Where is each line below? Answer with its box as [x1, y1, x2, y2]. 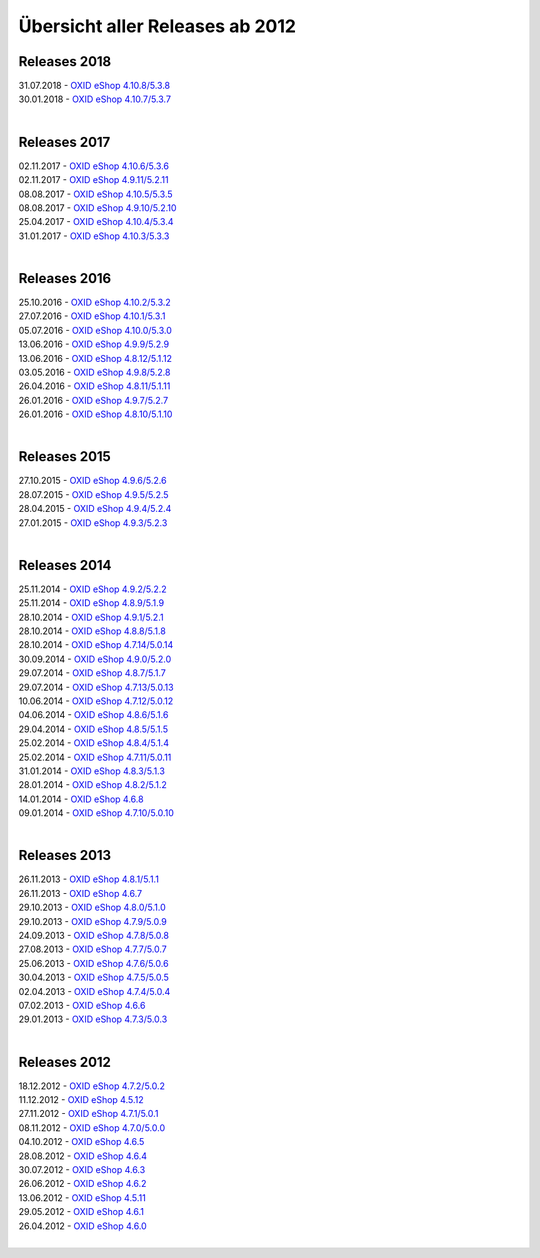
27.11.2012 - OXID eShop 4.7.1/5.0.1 [18, 1108, 159, 1120]
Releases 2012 [18, 1053, 112, 1070]
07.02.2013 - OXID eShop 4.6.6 [18, 999, 146, 1011]
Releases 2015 [18, 448, 112, 465]
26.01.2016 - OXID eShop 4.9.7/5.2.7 [18, 394, 169, 406]
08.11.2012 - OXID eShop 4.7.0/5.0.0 [18, 1121, 165, 1134]
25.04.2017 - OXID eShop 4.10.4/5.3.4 [18, 216, 174, 228]
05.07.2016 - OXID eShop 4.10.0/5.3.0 [18, 324, 172, 336]
